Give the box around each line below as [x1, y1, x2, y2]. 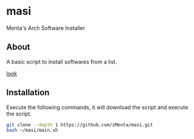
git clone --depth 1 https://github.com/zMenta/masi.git [6, 121, 153, 128]
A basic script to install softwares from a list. [6, 58, 117, 65]
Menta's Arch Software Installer [6, 24, 85, 32]
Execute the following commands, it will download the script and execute [6, 103, 189, 110]
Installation [6, 87, 50, 98]
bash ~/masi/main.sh [6, 127, 59, 134]
